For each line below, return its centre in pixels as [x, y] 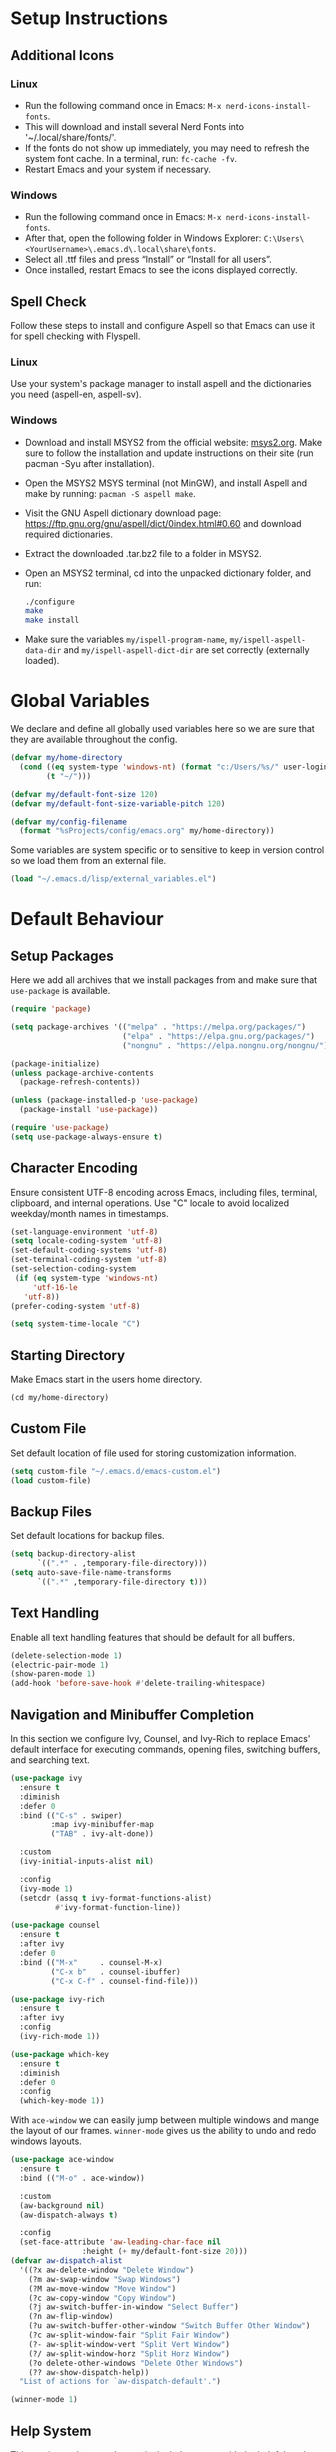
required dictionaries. [68, 534]
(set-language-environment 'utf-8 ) [84, 1232]
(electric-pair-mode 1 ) [60, 1665]
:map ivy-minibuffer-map [102, 1825]
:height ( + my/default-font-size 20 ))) [164, 2252]
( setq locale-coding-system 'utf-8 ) [86, 1241]
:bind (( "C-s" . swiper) [71, 1815]
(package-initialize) [55, 1063]
